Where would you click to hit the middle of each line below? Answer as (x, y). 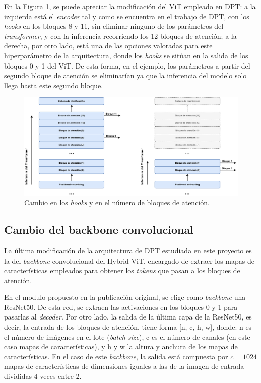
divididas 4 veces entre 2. (43, 376)
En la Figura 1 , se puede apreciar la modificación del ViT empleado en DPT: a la (130, 6)
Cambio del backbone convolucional (99, 230)
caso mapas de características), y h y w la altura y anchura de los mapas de (121, 346)
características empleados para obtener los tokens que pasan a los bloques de (122, 270)
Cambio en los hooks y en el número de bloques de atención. (117, 202)
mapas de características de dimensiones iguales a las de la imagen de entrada (124, 366)
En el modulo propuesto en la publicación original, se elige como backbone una (125, 297)
